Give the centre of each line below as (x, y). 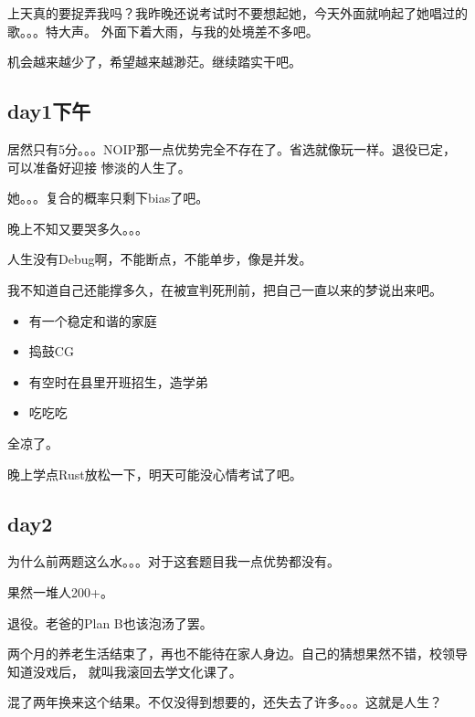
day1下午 (49, 111)
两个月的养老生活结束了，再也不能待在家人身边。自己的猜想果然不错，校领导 (237, 654)
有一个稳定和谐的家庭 (93, 320)
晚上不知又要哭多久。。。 (78, 228)
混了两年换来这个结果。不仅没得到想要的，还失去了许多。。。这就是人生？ (225, 702)
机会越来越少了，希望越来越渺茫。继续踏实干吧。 (154, 62)
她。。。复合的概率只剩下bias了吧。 (108, 198)
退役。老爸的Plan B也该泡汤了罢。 (110, 622)
